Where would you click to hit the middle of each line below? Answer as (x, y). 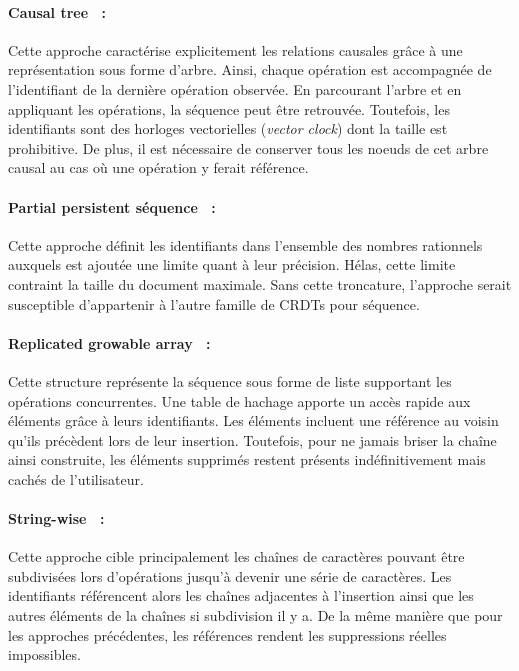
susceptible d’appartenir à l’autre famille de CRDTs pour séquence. (214, 303)
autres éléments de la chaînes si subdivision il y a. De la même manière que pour (255, 615)
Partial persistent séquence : (112, 206)
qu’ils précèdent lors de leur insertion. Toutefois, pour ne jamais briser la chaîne (252, 439)
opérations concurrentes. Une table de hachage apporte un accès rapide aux (239, 400)
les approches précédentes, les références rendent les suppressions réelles (227, 634)
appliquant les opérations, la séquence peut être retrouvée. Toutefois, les (229, 108)
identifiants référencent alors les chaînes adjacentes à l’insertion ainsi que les (241, 595)
